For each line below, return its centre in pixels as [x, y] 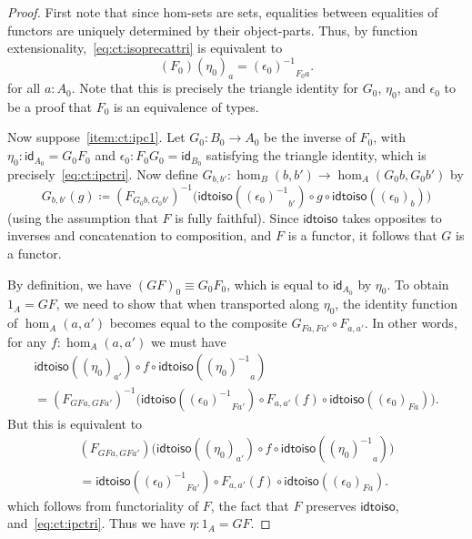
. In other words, [411, 323]
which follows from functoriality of [103, 505]
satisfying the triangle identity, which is [316, 155]
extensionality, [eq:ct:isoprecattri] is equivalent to [145, 48]
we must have [188, 341]
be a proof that [50, 106]
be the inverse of [310, 137]
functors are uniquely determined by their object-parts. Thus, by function [213, 30]
